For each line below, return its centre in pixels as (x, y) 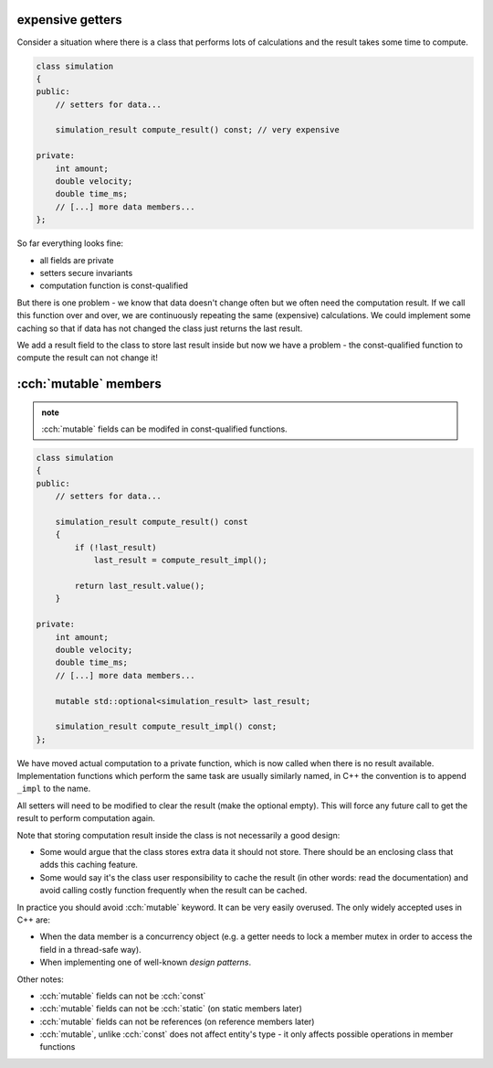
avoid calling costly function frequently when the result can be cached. (173, 891)
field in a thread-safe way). (90, 949)
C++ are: (33, 920)
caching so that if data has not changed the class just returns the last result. (160, 328)
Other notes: (40, 979)
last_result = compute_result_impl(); (181, 561)
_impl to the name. (54, 789)
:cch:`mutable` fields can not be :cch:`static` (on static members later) (171, 1009)
